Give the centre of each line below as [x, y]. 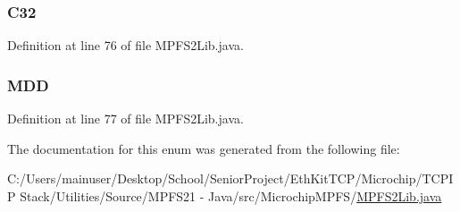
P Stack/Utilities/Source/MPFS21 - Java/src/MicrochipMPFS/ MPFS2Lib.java [225, 195]
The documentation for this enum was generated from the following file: [204, 148]
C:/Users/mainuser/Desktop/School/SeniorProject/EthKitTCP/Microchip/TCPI [230, 178]
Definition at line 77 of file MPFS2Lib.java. [125, 119]
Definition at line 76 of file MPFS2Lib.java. [125, 45]
